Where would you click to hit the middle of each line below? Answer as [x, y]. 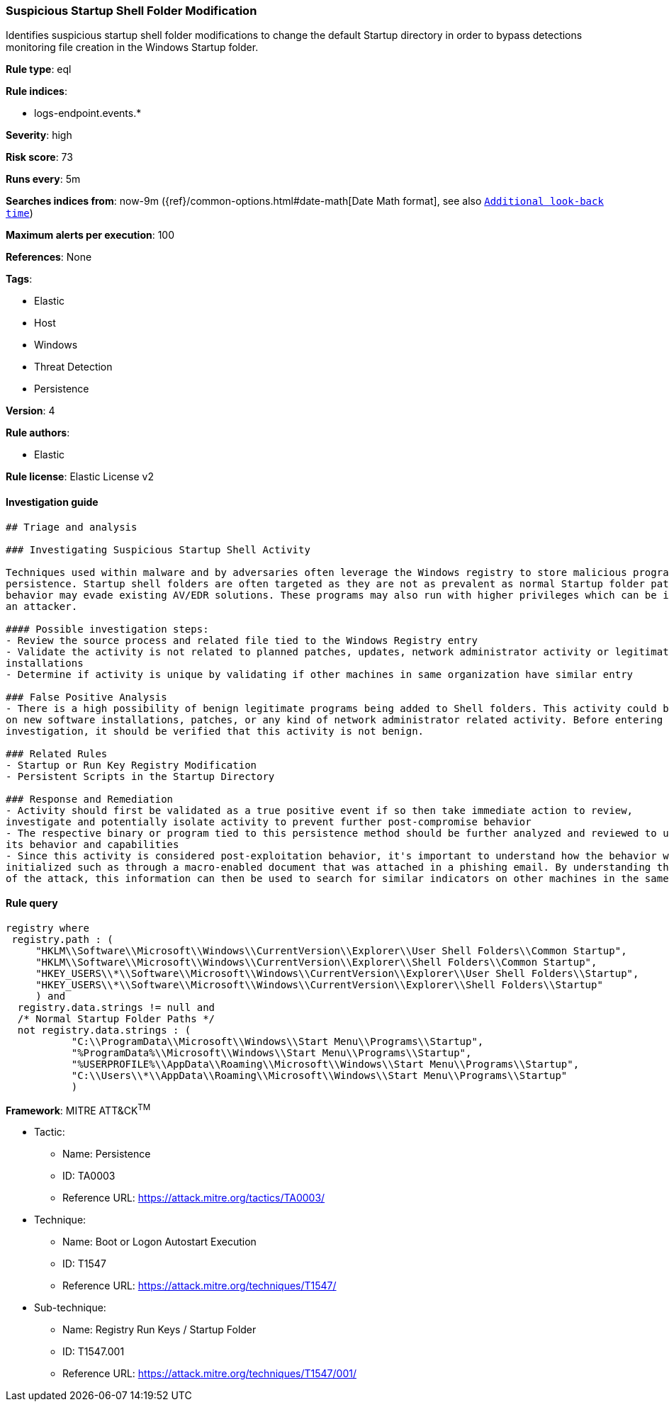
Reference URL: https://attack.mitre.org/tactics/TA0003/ [194, 1198]
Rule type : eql [39, 69]
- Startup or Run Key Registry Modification [131, 765]
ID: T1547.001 [94, 1352]
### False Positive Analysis [86, 697]
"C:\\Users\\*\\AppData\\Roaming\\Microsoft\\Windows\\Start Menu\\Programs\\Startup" [319, 1075]
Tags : [19, 279]
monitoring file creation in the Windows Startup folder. [132, 47]
